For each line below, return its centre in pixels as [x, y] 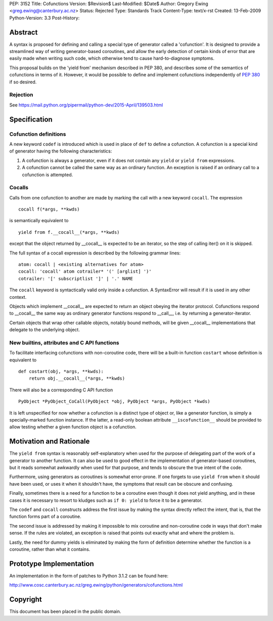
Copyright [26, 600]
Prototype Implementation [52, 564]
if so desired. [23, 82]
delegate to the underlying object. [45, 330]
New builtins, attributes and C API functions [64, 342]
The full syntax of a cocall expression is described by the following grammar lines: [95, 253]
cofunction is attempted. [48, 175]
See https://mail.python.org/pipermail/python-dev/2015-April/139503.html [86, 105]
